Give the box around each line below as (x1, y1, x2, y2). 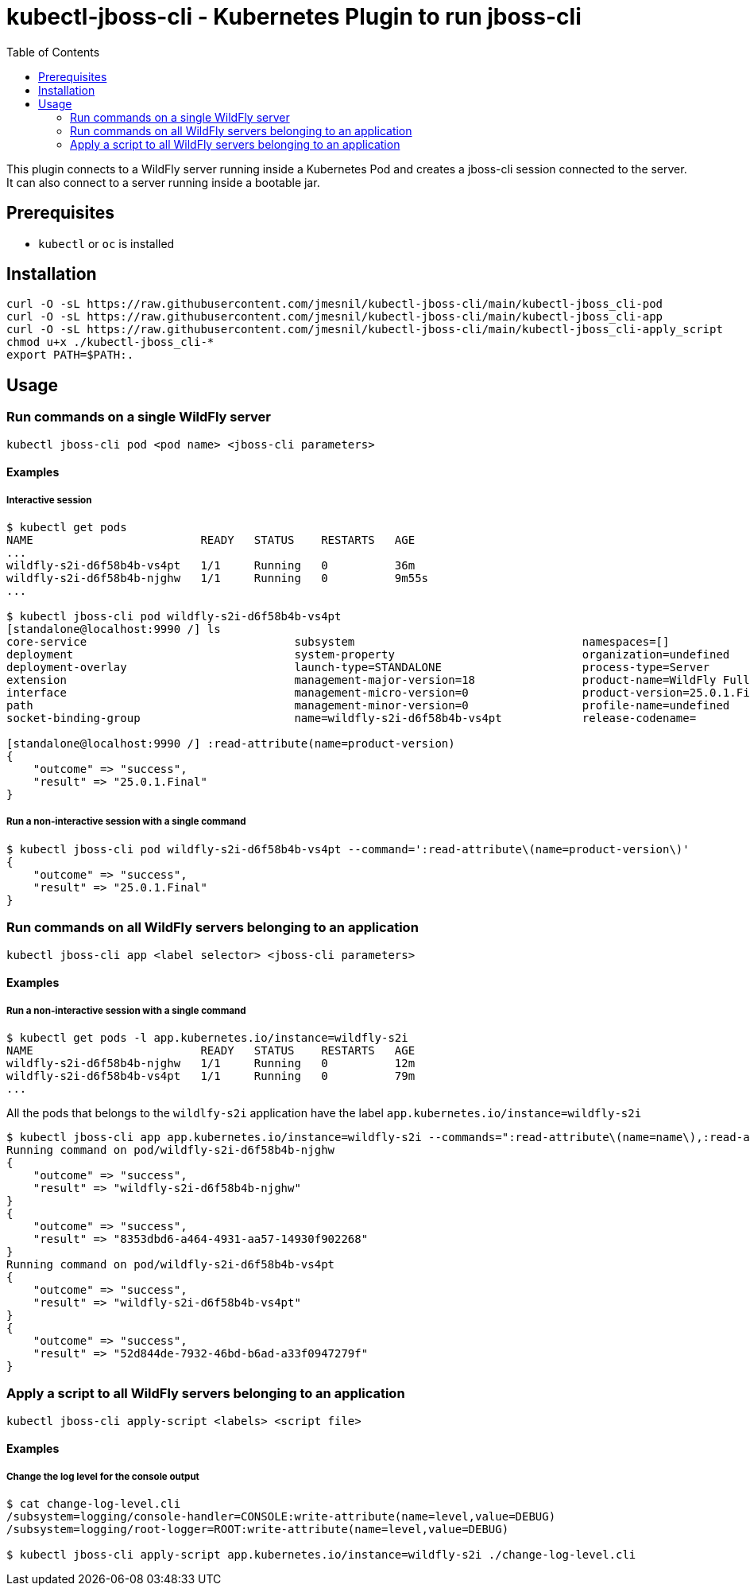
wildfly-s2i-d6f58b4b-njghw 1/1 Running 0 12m (6, 1056, 416, 1070)
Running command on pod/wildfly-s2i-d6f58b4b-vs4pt (6, 1257, 335, 1271)
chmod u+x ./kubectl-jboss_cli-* (6, 336, 215, 349)
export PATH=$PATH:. (6, 348, 134, 362)
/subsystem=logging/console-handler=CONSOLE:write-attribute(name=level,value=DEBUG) (6, 1510, 556, 1524)
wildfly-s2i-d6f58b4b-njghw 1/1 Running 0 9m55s (6, 572, 429, 585)
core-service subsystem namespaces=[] (6, 635, 670, 649)
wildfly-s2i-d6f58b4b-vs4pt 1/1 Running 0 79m (6, 1069, 416, 1082)
